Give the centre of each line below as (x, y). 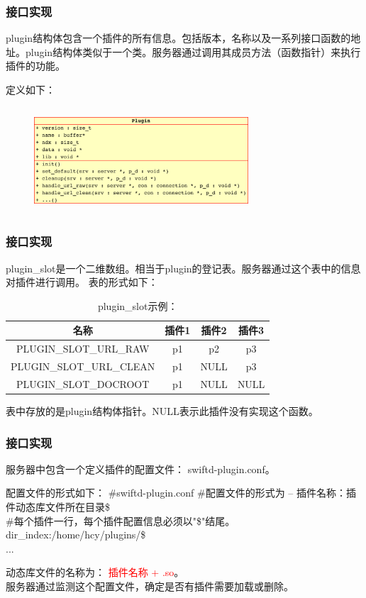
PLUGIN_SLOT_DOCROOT (83, 383)
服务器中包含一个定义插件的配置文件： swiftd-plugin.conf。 (140, 469)
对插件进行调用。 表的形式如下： (82, 282)
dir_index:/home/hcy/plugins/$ (76, 535)
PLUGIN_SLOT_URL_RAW (83, 349)
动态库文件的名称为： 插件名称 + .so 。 (95, 572)
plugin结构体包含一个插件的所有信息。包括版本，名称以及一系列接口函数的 (178, 38)
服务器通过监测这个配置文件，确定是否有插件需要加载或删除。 (150, 586)
